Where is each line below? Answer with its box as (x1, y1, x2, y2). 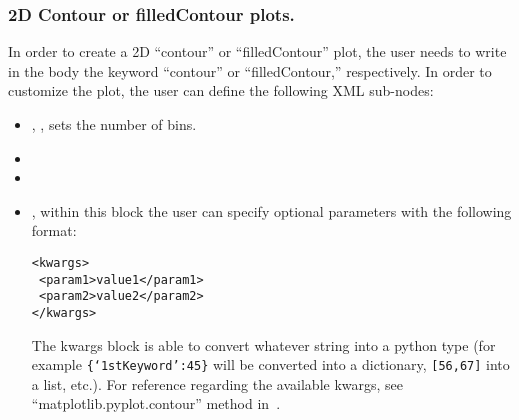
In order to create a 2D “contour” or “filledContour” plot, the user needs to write (8, 41, 507, 62)
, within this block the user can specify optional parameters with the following (31, 200, 512, 221)
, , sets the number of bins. (31, 114, 197, 134)
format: (31, 220, 77, 241)
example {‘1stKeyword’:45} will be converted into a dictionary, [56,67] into (31, 354, 510, 375)
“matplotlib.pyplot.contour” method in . (31, 393, 281, 414)
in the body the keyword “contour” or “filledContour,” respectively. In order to (8, 60, 492, 81)
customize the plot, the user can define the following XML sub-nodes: (8, 80, 434, 101)
